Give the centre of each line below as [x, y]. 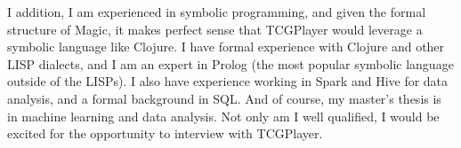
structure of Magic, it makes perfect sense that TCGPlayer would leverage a [215, 29]
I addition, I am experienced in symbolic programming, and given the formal [217, 12]
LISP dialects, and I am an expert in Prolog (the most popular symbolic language [230, 63]
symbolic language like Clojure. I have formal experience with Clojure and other [226, 47]
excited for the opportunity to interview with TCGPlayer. [165, 133]
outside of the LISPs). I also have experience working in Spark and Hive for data [228, 81]
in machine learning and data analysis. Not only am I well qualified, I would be [223, 116]
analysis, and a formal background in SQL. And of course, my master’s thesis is [224, 98]
